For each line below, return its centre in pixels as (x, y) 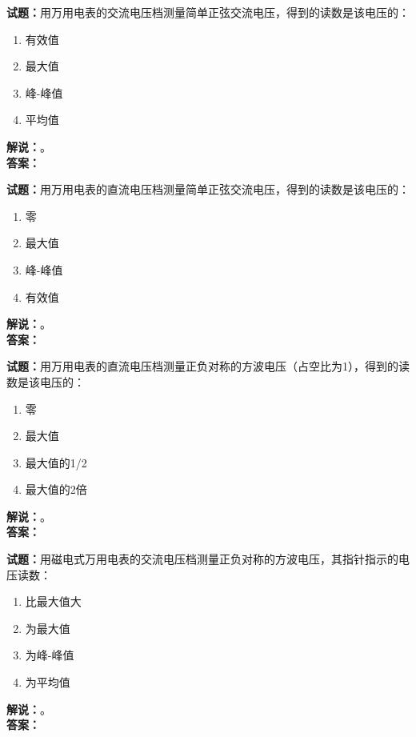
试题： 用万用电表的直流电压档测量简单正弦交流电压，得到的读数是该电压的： (208, 189)
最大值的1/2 (56, 462)
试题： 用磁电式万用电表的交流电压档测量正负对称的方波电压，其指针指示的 (202, 559)
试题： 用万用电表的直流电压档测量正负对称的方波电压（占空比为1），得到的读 (208, 366)
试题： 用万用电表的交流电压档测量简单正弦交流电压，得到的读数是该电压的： (208, 12)
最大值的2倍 (56, 489)
